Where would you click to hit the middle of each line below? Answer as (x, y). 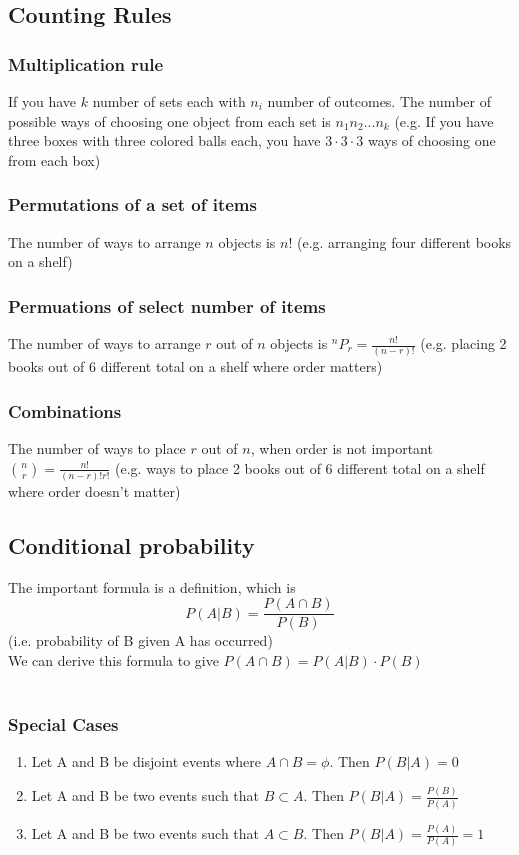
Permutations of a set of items (132, 204)
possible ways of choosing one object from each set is (169, 120)
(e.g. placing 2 (463, 343)
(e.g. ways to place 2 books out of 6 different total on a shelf (300, 467)
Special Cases (63, 724)
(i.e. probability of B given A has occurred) (140, 640)
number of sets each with (169, 101)
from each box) (54, 159)
